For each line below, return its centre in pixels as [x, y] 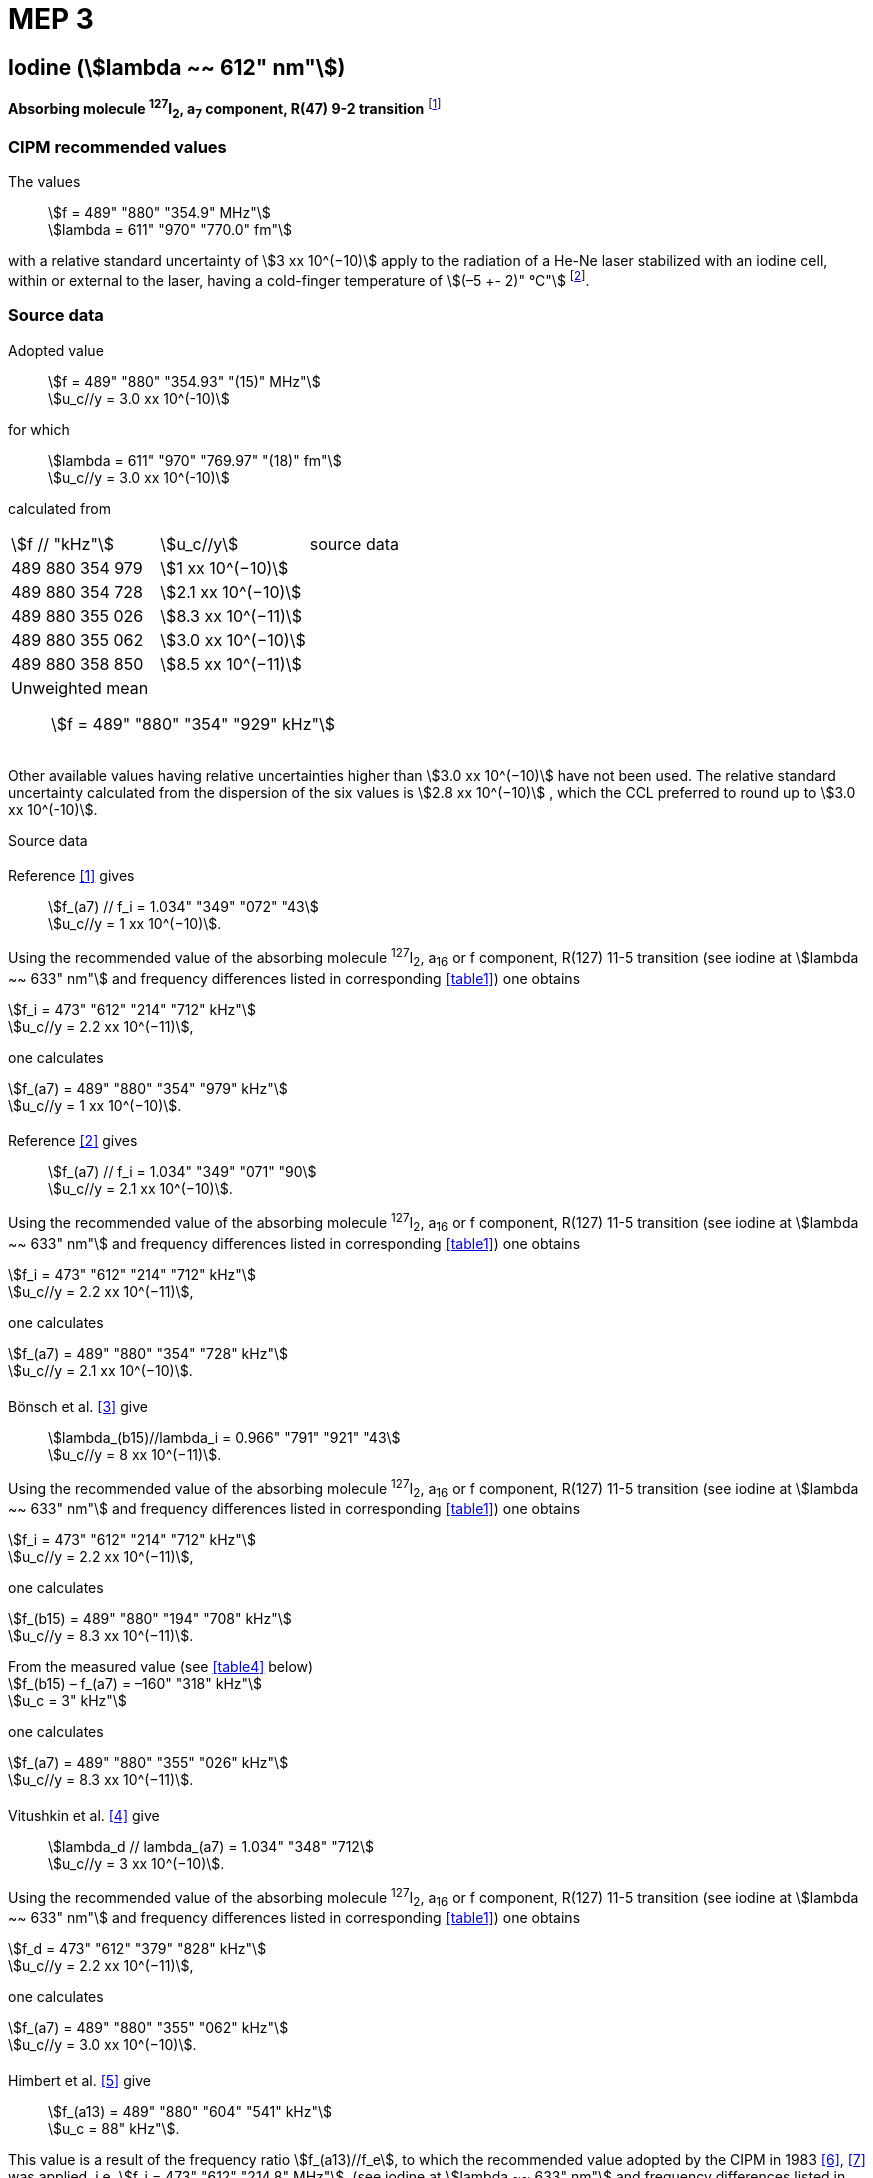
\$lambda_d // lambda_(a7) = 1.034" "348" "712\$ [211, 1846]
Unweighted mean [80, 687]
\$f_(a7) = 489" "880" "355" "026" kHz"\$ [148, 1762]
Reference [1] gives [71, 876]
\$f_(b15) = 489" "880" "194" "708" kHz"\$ [150, 1618]
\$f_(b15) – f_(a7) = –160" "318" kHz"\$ [135, 1683]
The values [44, 182]
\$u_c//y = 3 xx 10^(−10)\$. [136, 1863]
